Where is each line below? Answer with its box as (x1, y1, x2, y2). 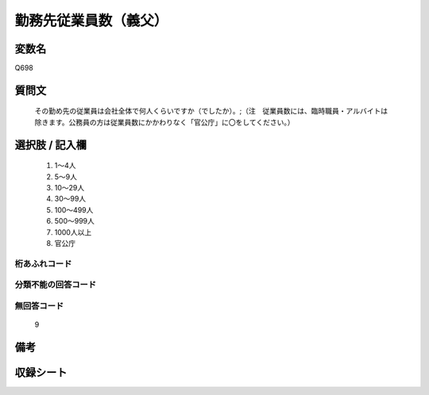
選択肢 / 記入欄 (14, 138, 87, 151)
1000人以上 (54, 227, 92, 237)
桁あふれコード (14, 258, 72, 269)
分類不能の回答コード (14, 279, 97, 290)
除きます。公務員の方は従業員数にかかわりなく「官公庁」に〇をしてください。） (34, 117, 295, 127)
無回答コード (14, 300, 64, 311)
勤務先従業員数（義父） (14, 12, 168, 29)
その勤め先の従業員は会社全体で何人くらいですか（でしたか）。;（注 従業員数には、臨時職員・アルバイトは (34, 106, 388, 116)
